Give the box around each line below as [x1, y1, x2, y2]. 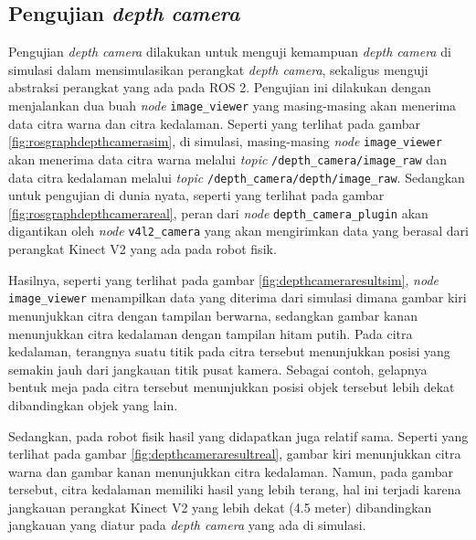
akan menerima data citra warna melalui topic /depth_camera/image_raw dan [8, 149, 447, 168]
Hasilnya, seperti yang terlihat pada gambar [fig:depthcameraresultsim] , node [8, 270, 439, 289]
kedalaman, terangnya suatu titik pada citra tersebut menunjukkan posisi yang [8, 342, 450, 361]
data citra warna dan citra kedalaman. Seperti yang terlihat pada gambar [8, 113, 420, 132]
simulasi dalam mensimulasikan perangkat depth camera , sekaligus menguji [8, 59, 428, 79]
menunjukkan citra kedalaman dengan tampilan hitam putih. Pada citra [8, 323, 413, 343]
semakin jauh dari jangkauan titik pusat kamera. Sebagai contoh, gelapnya [8, 359, 428, 378]
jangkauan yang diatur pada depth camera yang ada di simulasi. [8, 515, 366, 535]
